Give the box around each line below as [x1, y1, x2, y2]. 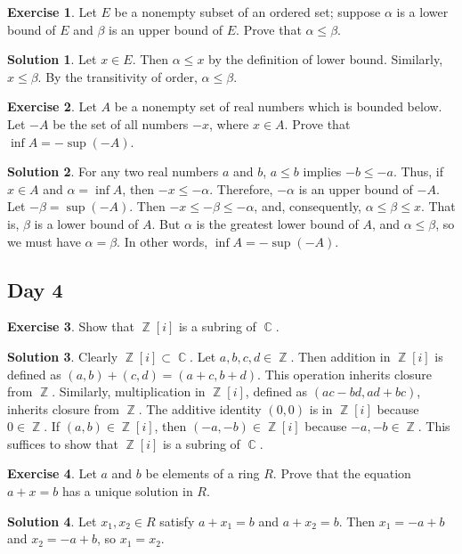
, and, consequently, [254, 197, 362, 216]
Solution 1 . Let [7, 50, 97, 69]
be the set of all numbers [53, 114, 189, 133]
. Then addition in [290, 346, 391, 365]
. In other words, [117, 232, 208, 250]
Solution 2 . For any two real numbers [7, 162, 219, 181]
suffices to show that [7, 434, 119, 452]
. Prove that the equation [272, 464, 411, 483]
